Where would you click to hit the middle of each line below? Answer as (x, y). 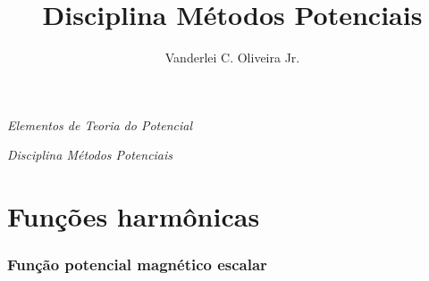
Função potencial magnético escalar (137, 264)
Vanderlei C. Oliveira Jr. (232, 58)
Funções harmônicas (134, 216)
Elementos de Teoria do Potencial (100, 124)
